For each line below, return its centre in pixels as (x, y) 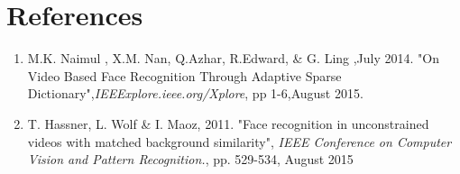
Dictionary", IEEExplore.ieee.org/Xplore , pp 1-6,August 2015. (195, 93)
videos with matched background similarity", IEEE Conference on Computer (239, 141)
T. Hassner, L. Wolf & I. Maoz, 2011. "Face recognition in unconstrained (228, 123)
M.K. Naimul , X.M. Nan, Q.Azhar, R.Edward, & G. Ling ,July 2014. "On (233, 58)
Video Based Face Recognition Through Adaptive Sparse (184, 75)
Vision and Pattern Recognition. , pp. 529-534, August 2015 (190, 159)
